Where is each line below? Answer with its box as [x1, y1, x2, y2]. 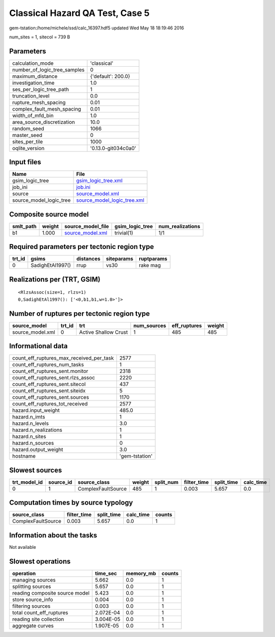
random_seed [12, 125, 44, 132]
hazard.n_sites [12, 433, 47, 440]
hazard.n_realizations [12, 426, 62, 433]
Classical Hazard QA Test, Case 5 [9, 7, 150, 18]
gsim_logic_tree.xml [76, 177, 123, 184]
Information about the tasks [9, 531, 97, 539]
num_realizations [158, 223, 200, 230]
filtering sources [12, 603, 51, 610]
